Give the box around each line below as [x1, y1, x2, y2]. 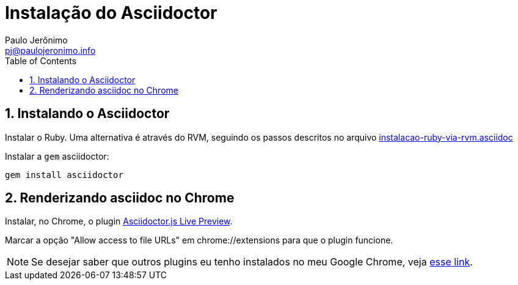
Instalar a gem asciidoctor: [5, 150, 109, 161]
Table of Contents [5, 55, 77, 66]
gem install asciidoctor [5, 169, 123, 180]
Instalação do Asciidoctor [5, 2, 217, 23]
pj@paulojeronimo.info [5, 45, 96, 56]
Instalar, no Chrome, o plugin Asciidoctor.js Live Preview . [5, 216, 233, 227]
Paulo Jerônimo [5, 34, 68, 45]
